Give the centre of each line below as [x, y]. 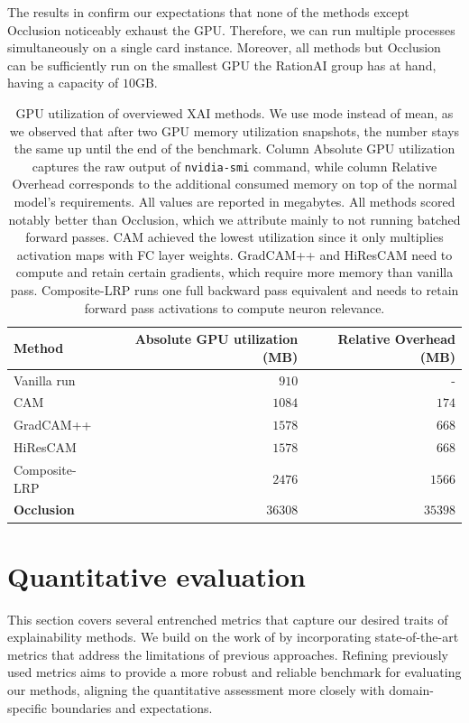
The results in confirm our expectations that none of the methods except [208, 12]
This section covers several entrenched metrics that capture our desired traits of [228, 619]
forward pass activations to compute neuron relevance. [234, 307]
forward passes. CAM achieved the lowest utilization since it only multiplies [234, 237]
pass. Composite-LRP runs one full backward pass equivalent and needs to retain [234, 289]
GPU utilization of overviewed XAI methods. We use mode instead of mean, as [234, 112]
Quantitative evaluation [156, 575]
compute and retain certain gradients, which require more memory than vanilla [234, 272]
